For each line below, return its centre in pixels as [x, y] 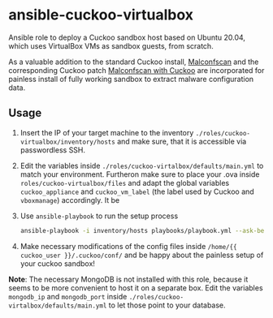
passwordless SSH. [53, 150]
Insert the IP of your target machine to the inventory [107, 132]
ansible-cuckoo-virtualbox [101, 15]
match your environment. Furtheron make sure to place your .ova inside [140, 174]
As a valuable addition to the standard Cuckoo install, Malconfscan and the [134, 62]
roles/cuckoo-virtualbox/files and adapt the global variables [125, 183]
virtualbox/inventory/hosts [67, 142]
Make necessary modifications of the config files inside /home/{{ [128, 246]
